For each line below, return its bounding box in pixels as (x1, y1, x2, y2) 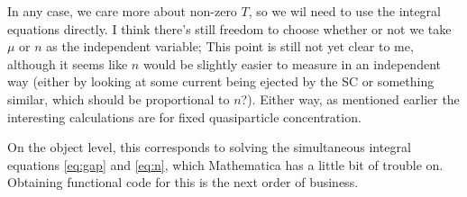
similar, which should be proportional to (7, 89, 230, 108)
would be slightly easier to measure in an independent (142, 54, 441, 73)
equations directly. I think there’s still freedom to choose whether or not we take (7, 19, 452, 38)
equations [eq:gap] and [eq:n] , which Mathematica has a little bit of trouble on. (7, 155, 444, 174)
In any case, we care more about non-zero (7, 2, 237, 20)
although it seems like (7, 54, 128, 73)
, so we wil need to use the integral (248, 2, 441, 20)
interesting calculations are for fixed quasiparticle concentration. (7, 107, 362, 126)
